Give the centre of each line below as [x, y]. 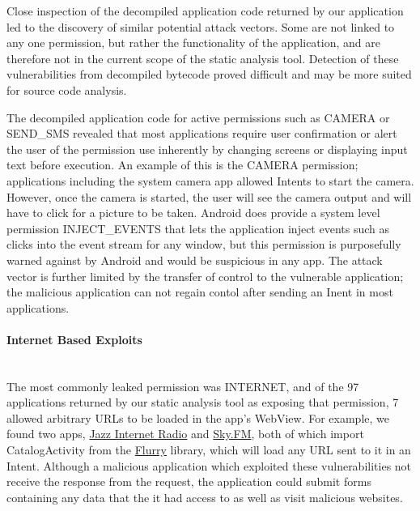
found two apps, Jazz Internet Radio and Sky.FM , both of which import [185, 434]
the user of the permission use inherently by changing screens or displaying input [207, 149]
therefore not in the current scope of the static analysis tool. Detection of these [203, 58]
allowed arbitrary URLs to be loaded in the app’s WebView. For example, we [198, 417]
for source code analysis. [67, 89]
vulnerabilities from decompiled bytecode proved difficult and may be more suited [209, 74]
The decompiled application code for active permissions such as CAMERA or [198, 117]
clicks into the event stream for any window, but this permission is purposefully [204, 244]
